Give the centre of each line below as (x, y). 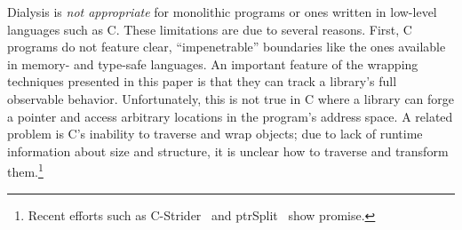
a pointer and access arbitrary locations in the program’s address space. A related (230, 116)
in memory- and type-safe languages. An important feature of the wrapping (213, 63)
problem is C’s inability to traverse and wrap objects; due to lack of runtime (215, 134)
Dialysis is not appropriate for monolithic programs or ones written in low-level (222, 12)
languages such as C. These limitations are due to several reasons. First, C (210, 29)
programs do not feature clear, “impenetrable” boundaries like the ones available (227, 47)
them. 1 (25, 170)
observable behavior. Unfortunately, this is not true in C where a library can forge (231, 98)
